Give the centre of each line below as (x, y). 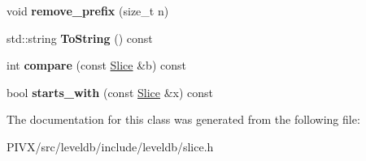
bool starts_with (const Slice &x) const (110, 92)
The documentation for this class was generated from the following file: (183, 119)
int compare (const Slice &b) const (96, 65)
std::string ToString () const (80, 38)
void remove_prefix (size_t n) (88, 11)
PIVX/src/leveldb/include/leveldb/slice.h (110, 146)
